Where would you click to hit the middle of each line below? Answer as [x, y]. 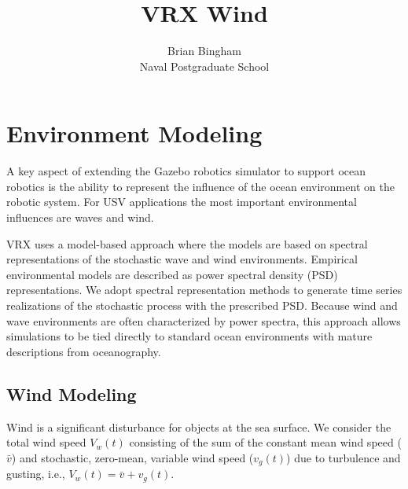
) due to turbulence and [344, 457]
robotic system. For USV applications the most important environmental [182, 202]
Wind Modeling [72, 393]
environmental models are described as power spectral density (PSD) [172, 274]
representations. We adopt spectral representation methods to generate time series [204, 290]
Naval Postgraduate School [204, 66]
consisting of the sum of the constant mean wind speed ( [265, 442]
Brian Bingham [204, 51]
